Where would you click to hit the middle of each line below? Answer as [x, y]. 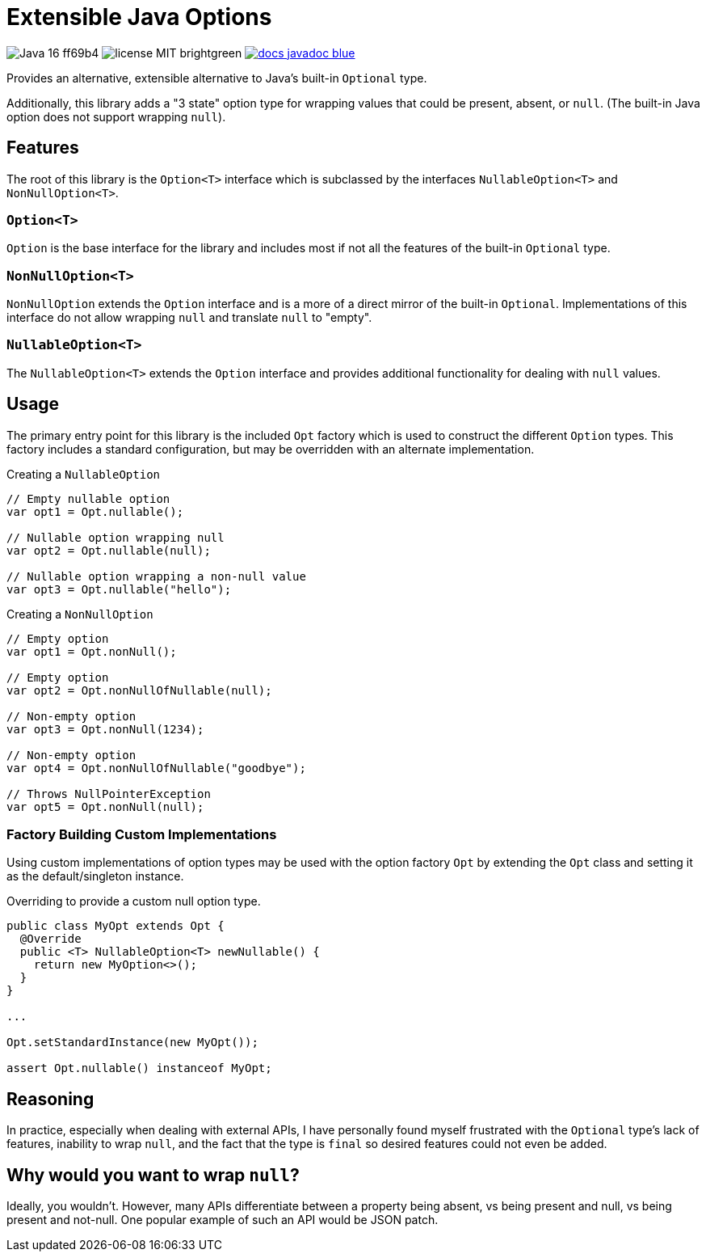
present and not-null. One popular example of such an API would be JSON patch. [223, 1220]
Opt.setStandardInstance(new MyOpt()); [132, 1043]
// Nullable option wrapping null [116, 537]
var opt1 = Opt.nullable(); [95, 511]
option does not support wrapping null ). [116, 116]
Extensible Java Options [139, 17]
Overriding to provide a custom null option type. [134, 901]
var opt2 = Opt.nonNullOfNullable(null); [139, 690]
